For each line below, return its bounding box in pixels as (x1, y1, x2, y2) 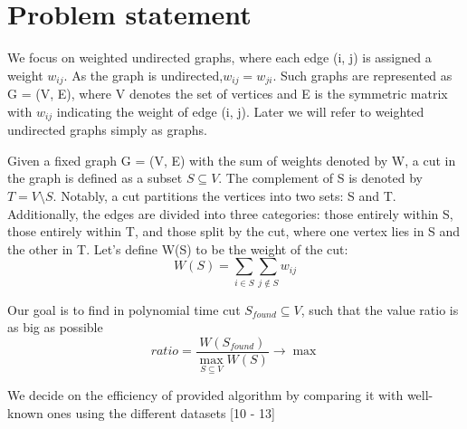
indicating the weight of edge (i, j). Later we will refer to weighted (56, 101, 424, 120)
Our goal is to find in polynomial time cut (7, 300, 241, 319)
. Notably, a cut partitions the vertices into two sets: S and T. (52, 186, 396, 205)
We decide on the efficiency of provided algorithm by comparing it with (7, 386, 404, 405)
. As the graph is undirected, (63, 65, 224, 84)
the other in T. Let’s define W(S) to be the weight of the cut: (7, 239, 348, 258)
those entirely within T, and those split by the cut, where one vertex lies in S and (7, 222, 461, 241)
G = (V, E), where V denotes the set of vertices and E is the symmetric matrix (7, 84, 448, 103)
